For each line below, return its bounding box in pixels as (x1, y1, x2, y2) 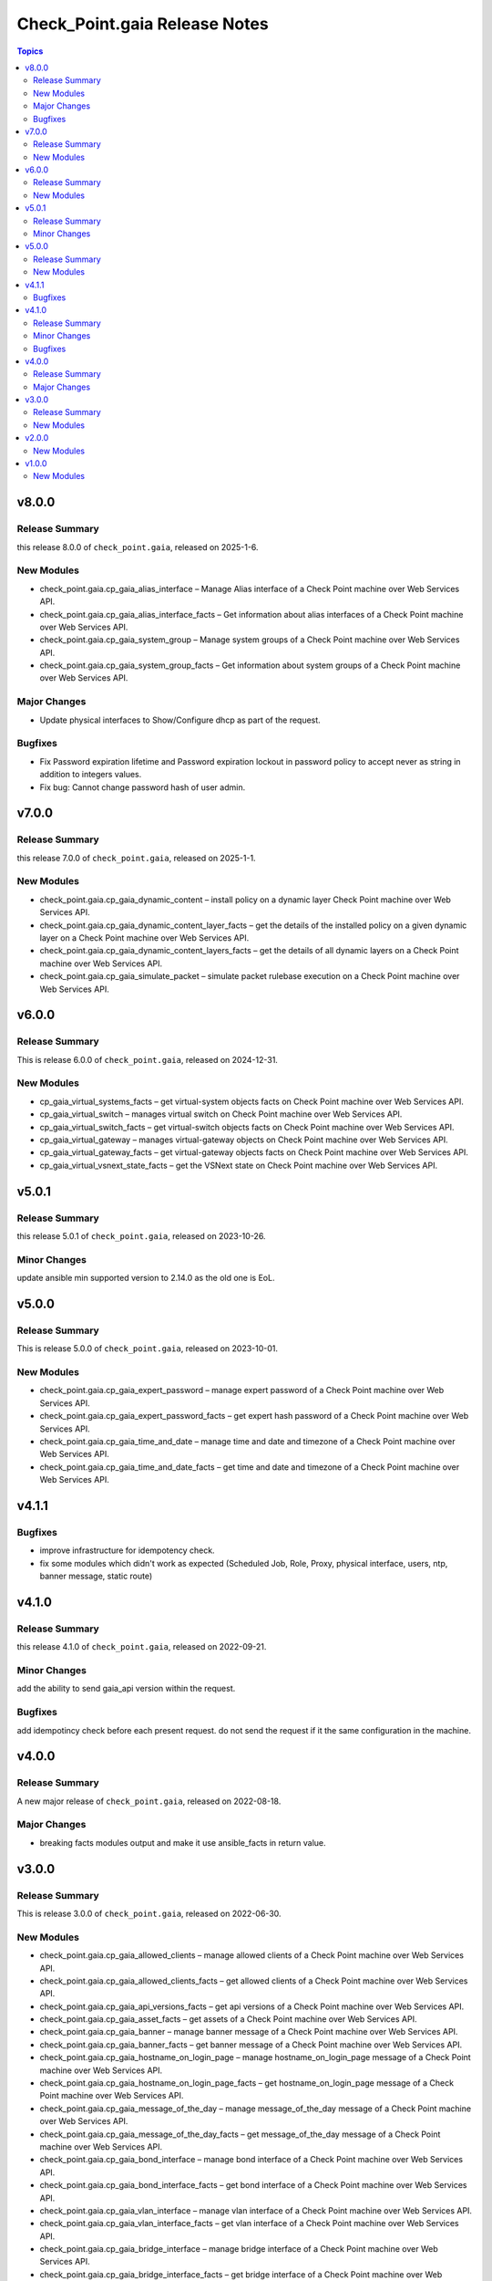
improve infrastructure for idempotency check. (39, 1545, 215, 1556)
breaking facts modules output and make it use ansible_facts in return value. (39, 1837, 327, 1848)
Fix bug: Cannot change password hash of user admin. (39, 781, 246, 793)
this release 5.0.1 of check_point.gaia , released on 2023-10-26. (16, 1230, 266, 1241)
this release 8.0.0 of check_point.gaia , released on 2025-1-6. (16, 541, 259, 552)
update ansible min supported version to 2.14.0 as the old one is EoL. (16, 1273, 275, 1284)
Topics (16, 46, 44, 57)
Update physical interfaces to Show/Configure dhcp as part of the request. (39, 714, 321, 725)
